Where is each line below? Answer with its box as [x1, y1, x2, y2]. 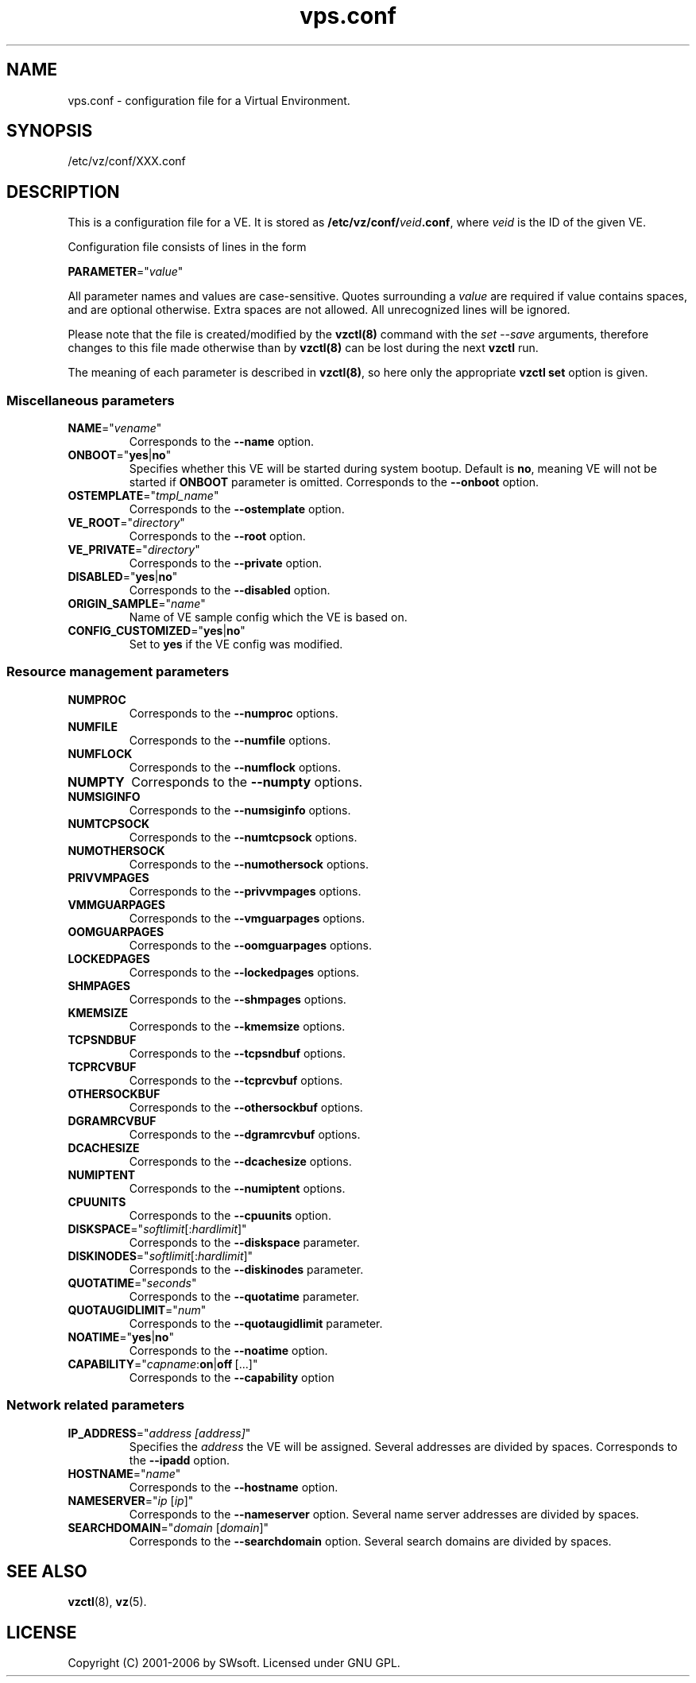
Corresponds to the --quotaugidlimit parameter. [129, 1316, 383, 1330]
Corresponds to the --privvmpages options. [129, 884, 362, 898]
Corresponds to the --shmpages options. [129, 992, 346, 1006]
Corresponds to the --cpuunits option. [129, 1208, 331, 1222]
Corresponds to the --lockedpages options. [129, 965, 360, 979]
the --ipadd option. [129, 1453, 230, 1467]
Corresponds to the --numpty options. [131, 773, 363, 790]
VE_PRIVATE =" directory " [68, 543, 200, 557]
